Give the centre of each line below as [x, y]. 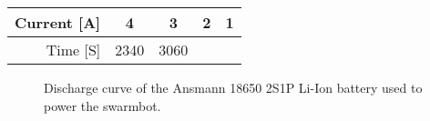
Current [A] [58, 22]
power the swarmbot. [102, 105]
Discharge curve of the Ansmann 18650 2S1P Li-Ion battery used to [233, 87]
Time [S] [73, 50]
